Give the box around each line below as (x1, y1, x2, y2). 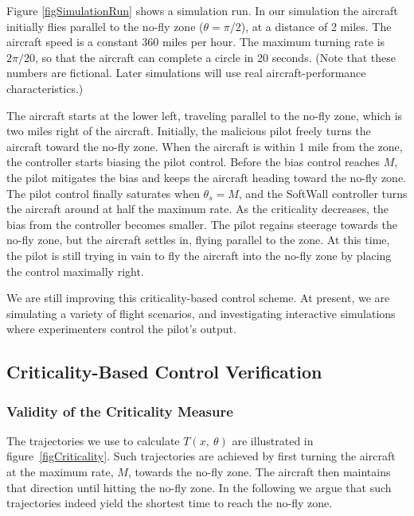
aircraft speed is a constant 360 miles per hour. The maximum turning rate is (6, 33, 385, 50)
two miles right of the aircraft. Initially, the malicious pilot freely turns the (6, 122, 371, 139)
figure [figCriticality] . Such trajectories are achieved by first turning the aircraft (6, 448, 396, 464)
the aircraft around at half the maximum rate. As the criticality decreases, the (6, 200, 389, 217)
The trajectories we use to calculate (6, 432, 180, 448)
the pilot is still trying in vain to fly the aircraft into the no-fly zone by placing (6, 246, 392, 263)
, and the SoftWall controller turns (238, 184, 408, 201)
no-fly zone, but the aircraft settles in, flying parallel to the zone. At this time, (6, 231, 390, 248)
